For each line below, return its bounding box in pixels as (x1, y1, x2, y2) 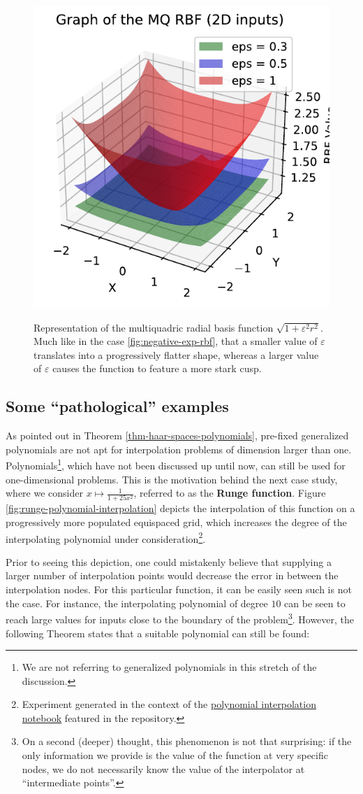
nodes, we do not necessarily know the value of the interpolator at (22, 761, 305, 776)
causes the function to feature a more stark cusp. (52, 361, 262, 376)
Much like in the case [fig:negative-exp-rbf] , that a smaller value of (34, 334, 318, 348)
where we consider (6, 485, 83, 500)
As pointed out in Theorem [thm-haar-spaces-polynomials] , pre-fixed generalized (6, 428, 349, 443)
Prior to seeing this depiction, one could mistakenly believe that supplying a (6, 554, 332, 569)
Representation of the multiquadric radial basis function (34, 320, 274, 334)
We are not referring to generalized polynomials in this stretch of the (22, 660, 317, 674)
